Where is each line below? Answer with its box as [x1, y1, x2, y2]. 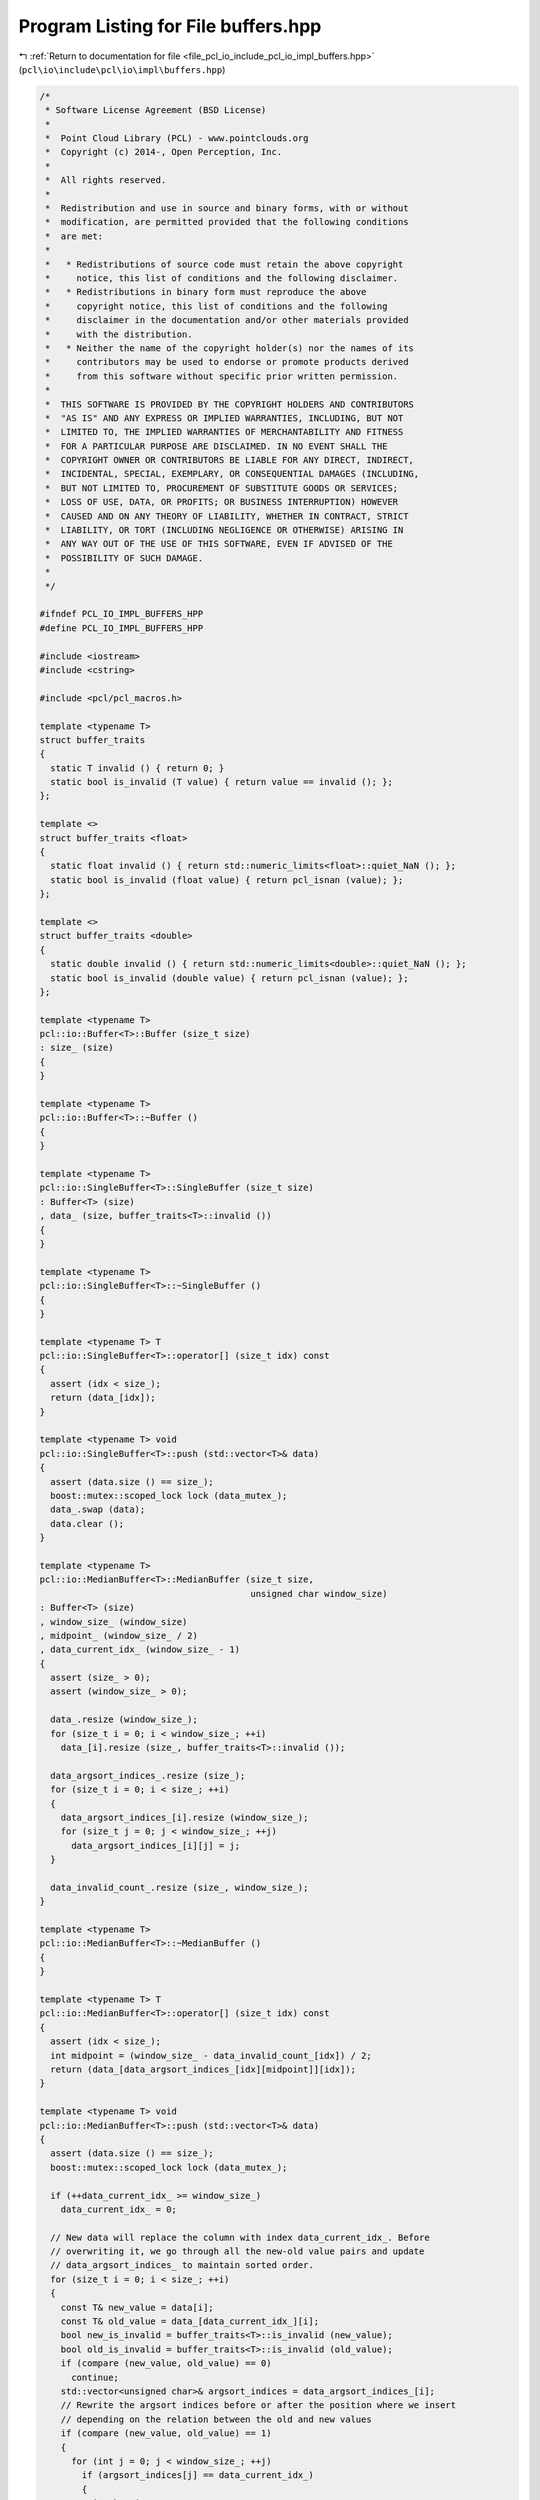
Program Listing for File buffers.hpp [18, 15, 322, 37]
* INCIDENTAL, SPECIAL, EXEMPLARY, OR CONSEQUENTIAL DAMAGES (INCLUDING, [45, 468, 420, 480]
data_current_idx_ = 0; [60, 2203, 177, 2215]
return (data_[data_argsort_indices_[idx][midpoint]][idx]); [50, 2064, 357, 2075]
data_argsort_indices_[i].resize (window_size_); [60, 1811, 309, 1823]
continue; [71, 2371, 120, 2383]
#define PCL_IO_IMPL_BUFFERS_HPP [39, 622, 204, 634]
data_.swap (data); [50, 1504, 146, 1515]
